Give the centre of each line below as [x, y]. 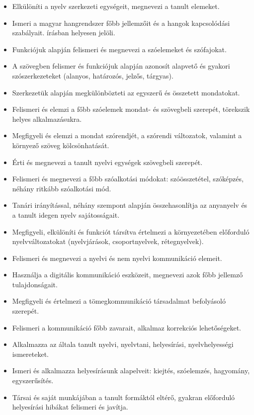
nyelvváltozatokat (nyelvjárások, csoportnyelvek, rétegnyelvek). [108, 241]
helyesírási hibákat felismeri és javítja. [70, 407]
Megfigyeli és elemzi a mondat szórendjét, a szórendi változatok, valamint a [127, 135]
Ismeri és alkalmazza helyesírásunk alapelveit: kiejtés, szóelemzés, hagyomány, [131, 371]
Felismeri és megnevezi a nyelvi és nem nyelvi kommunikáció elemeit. [117, 258]
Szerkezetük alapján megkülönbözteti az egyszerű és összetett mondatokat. [126, 92]
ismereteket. [31, 354]
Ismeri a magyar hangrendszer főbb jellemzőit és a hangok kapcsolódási [121, 23]
